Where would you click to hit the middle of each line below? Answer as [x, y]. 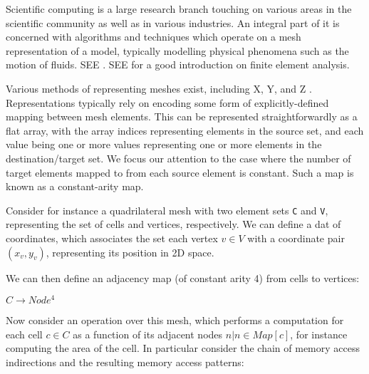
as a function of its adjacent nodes [148, 334]
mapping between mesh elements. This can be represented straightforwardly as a [182, 116]
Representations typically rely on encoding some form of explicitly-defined [167, 102]
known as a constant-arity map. [75, 186]
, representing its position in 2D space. [130, 252]
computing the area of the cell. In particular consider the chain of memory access [183, 348]
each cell [24, 334]
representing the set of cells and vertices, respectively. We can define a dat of [173, 224]
